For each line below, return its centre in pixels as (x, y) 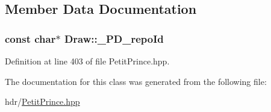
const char (30, 38)
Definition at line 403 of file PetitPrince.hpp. (87, 61)
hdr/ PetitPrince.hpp (42, 101)
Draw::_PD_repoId (114, 38)
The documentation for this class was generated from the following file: (136, 81)
